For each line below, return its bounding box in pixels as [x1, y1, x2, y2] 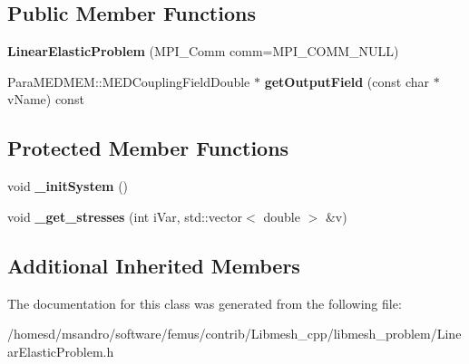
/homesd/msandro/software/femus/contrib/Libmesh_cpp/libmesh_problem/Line [7, 324, 462, 343]
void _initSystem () [7, 177, 129, 196]
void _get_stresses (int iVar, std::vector [7, 206, 243, 225]
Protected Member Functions [7, 134, 289, 162]
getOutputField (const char [264, 72, 429, 91]
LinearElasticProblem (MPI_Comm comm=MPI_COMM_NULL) [7, 42, 399, 61]
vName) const [7, 90, 84, 109]
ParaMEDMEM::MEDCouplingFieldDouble [7, 72, 250, 91]
